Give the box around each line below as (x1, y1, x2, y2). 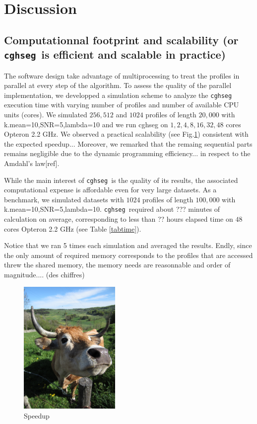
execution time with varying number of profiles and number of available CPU (4, 99, 239, 110)
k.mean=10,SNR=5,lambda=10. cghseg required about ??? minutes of (4, 204, 220, 214)
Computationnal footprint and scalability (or (4, 32, 239, 47)
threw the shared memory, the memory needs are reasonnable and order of (4, 259, 231, 270)
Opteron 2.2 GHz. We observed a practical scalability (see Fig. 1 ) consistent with (4, 129, 249, 139)
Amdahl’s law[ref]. (4, 158, 60, 168)
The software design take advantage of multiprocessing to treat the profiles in (4, 70, 240, 81)
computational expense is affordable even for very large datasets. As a (4, 184, 217, 195)
